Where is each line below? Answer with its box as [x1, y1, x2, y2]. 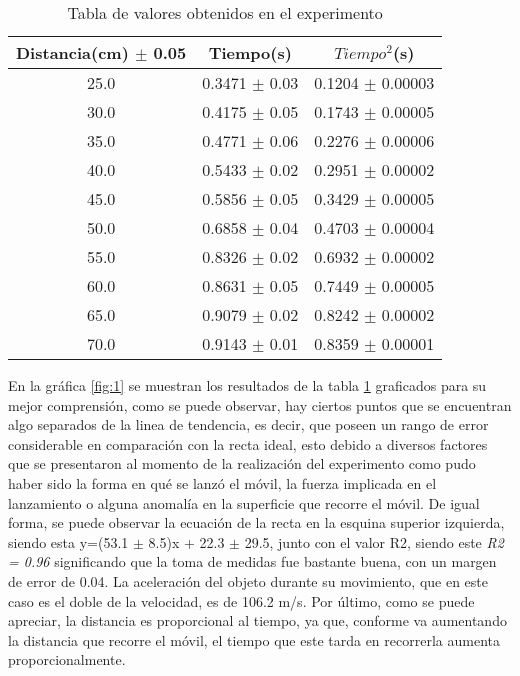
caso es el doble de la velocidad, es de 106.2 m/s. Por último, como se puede [8, 590, 475, 611]
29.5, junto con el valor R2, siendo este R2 [244, 531, 504, 552]
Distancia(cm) [16, 41, 129, 64]
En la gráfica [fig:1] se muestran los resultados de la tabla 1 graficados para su [8, 375, 487, 395]
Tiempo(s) [208, 41, 292, 64]
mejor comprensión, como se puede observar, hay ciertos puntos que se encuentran [8, 394, 512, 415]
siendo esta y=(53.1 [8, 531, 129, 552]
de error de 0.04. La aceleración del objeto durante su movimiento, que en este [8, 570, 489, 591]
